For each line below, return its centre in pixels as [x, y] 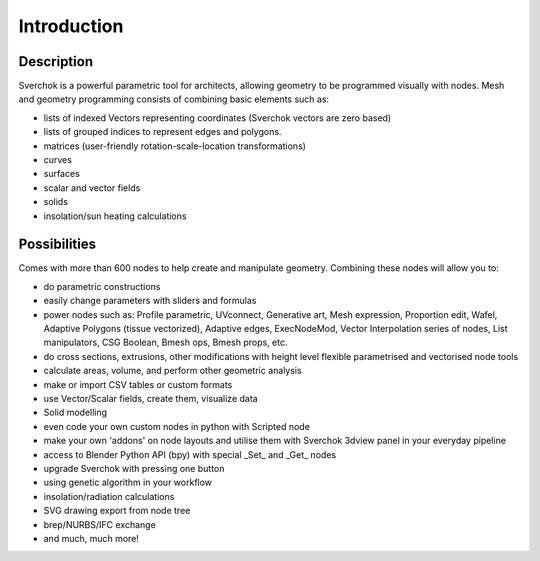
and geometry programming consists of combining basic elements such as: [174, 99]
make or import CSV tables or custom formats [138, 384]
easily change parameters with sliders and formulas [150, 301]
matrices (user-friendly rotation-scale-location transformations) [175, 146]
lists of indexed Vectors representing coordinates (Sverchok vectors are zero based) [217, 117]
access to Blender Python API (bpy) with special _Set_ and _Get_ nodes [190, 454]
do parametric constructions [102, 286]
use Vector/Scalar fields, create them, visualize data [151, 398]
